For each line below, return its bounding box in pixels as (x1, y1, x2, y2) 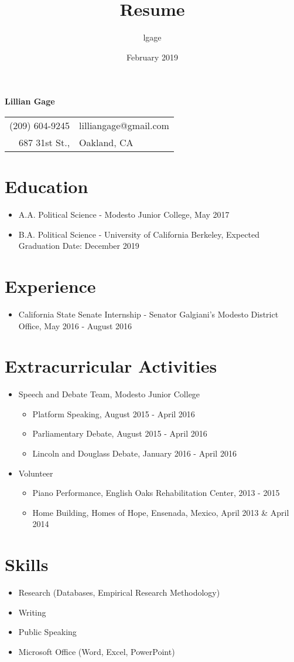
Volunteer (18, 467, 53, 479)
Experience (5, 274, 96, 298)
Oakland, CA (79, 135, 134, 149)
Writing (18, 606, 46, 618)
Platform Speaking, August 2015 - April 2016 (32, 407, 195, 420)
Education (5, 174, 88, 198)
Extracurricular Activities (5, 354, 217, 378)
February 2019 (127, 50, 178, 63)
